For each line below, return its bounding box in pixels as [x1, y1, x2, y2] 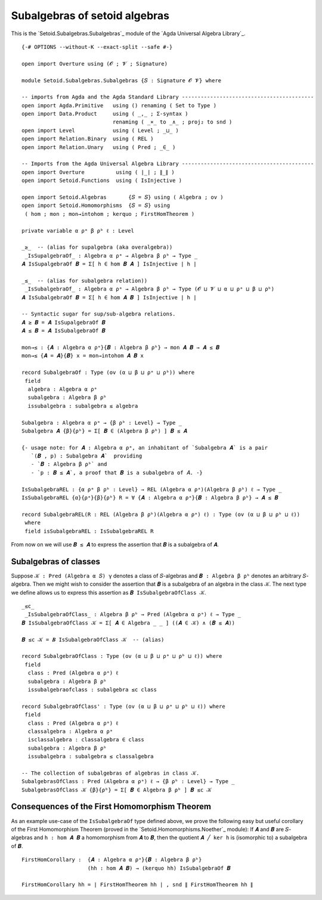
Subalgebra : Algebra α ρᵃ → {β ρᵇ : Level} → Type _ [21, 419, 182, 426]
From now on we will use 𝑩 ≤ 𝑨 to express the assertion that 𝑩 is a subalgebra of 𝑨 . [11, 540, 219, 548]
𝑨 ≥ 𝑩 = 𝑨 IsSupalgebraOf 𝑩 [21, 319, 106, 326]
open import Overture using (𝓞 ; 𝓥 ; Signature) [21, 60, 168, 67]
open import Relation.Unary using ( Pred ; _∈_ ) [21, 144, 176, 150]
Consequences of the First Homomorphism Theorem [11, 802, 212, 812]
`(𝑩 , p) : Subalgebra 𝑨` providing [30, 453, 143, 459]
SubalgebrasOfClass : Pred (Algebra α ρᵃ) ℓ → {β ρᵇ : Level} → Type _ [21, 778, 235, 785]
